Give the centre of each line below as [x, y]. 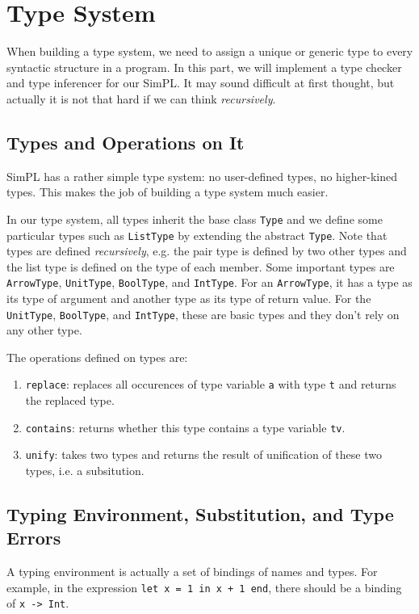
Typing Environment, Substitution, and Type [200, 514]
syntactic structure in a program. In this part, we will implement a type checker [204, 67]
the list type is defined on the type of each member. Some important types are [201, 266]
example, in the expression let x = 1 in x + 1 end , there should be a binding [204, 587]
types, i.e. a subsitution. [85, 471]
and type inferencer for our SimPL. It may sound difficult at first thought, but [201, 83]
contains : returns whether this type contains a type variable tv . [185, 427]
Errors [34, 538]
